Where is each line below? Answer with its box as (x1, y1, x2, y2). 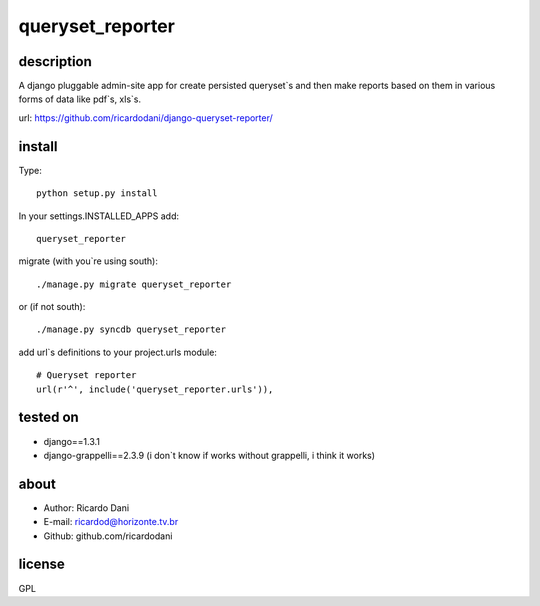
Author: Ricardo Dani (43, 501, 130, 514)
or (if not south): (18, 301, 86, 313)
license (18, 556, 65, 573)
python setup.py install (36, 188, 158, 199)
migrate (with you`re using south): (18, 255, 159, 267)
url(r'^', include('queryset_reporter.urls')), (36, 383, 274, 395)
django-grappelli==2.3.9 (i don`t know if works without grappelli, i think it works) (43, 449, 375, 461)
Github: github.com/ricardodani (43, 530, 173, 542)
